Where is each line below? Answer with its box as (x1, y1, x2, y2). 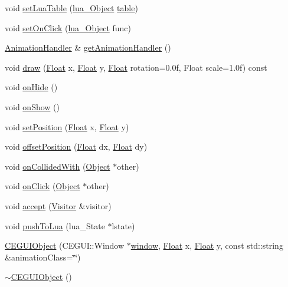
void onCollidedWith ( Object (5, 160, 110, 172)
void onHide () (5, 81, 58, 93)
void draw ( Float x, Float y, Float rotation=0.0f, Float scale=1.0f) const (5, 61, 267, 73)
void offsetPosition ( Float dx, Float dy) (5, 140, 148, 153)
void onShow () (5, 100, 60, 113)
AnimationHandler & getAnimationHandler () (5, 41, 171, 54)
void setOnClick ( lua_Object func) (5, 21, 132, 34)
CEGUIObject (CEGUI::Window (5, 239, 125, 252)
